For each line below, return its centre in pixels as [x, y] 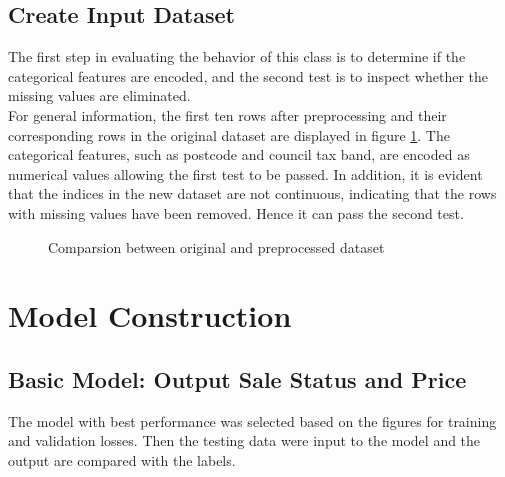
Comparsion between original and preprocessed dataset [216, 246]
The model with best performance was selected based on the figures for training [252, 420]
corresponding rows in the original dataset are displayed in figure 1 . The [229, 134]
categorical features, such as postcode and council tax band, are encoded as [239, 154]
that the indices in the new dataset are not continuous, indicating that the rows [252, 193]
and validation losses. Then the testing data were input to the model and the [244, 440]
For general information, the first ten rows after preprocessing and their [227, 114]
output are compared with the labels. [122, 459]
